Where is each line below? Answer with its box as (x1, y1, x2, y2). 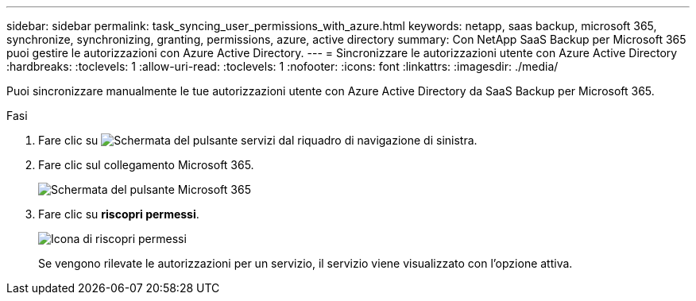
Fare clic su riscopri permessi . (38, 207, 199, 221)
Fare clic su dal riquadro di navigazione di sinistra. (38, 133, 478, 147)
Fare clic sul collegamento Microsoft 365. (38, 158, 254, 172)
